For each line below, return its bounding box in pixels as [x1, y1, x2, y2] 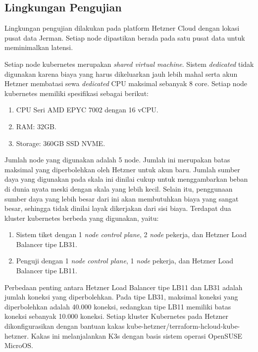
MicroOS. [4, 340, 34, 351]
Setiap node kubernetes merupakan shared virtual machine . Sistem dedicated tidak [4, 58, 254, 69]
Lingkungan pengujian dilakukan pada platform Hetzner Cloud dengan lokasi [4, 23, 240, 33]
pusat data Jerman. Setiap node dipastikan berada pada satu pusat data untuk [4, 32, 245, 43]
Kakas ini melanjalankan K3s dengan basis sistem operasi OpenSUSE [31, 330, 242, 341]
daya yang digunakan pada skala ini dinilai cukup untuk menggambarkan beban [4, 174, 248, 184]
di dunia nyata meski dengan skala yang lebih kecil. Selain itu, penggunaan [4, 183, 233, 194]
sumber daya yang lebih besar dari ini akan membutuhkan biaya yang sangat [4, 193, 239, 203]
